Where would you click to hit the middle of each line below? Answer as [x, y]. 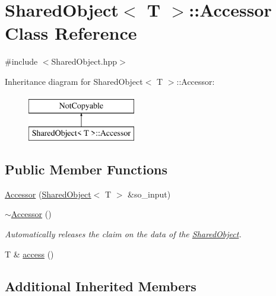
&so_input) [149, 194]
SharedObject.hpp [84, 61]
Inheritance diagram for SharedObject [74, 81]
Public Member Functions [86, 169]
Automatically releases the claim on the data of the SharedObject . [123, 234]
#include [21, 61]
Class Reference [71, 33]
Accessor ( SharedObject [48, 194]
